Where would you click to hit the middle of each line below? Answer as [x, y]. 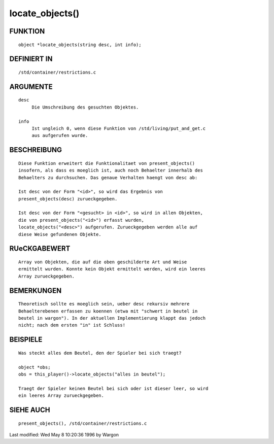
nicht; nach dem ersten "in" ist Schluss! [72, 325]
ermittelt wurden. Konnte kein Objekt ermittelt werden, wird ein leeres [112, 269]
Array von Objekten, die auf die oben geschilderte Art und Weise [103, 262]
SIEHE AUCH [30, 410]
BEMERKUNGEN [36, 291]
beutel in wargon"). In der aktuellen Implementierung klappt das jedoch [112, 318]
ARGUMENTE [31, 87]
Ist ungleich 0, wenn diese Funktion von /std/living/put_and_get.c [119, 128]
